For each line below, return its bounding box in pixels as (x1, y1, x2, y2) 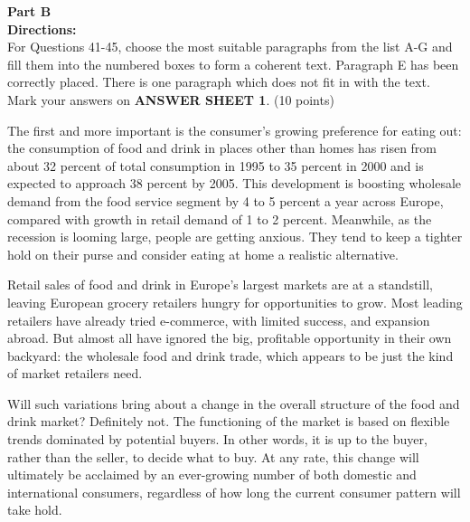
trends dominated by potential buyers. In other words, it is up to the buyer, (7, 430, 428, 449)
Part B (7, 2, 52, 20)
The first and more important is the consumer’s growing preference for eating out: (7, 120, 462, 139)
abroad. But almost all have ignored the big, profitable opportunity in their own (7, 328, 452, 347)
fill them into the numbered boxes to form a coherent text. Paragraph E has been (7, 54, 459, 73)
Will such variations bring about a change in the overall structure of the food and (7, 394, 460, 413)
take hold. (7, 500, 62, 519)
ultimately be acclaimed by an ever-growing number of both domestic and (7, 465, 417, 484)
